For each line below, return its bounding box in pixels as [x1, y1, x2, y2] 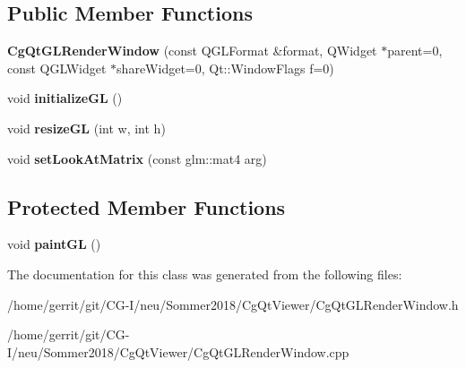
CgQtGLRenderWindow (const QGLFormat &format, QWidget [7, 41, 377, 60]
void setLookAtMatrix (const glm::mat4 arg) [7, 149, 267, 167]
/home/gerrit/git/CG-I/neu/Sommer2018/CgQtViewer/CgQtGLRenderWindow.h [7, 295, 459, 313]
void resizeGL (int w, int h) [7, 118, 166, 137]
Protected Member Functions [7, 193, 286, 220]
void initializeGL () [7, 89, 123, 107]
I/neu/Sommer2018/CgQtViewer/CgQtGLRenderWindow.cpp [7, 342, 349, 361]
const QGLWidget [7, 58, 107, 77]
